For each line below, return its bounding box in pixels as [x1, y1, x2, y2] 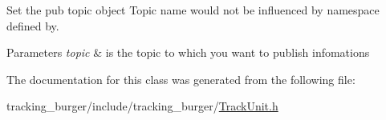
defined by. [6, 17, 59, 34]
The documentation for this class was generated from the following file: [6, 70, 356, 87]
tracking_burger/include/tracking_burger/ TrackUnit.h [6, 98, 278, 114]
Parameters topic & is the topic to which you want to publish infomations [6, 44, 370, 61]
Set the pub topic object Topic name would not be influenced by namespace [6, 2, 380, 18]
